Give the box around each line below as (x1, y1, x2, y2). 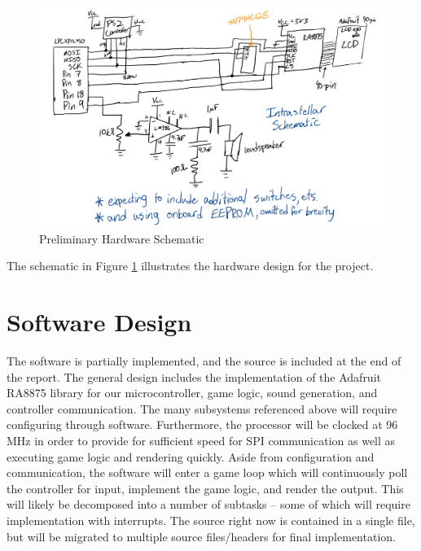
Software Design (7, 305, 192, 339)
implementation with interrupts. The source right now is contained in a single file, (7, 512, 415, 529)
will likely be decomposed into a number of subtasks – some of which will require (7, 496, 410, 513)
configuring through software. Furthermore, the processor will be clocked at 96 (7, 416, 398, 433)
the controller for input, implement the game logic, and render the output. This (7, 479, 404, 496)
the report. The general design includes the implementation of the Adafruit (7, 368, 381, 385)
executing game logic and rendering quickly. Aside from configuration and (7, 448, 375, 465)
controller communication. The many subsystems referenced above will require (7, 400, 397, 417)
